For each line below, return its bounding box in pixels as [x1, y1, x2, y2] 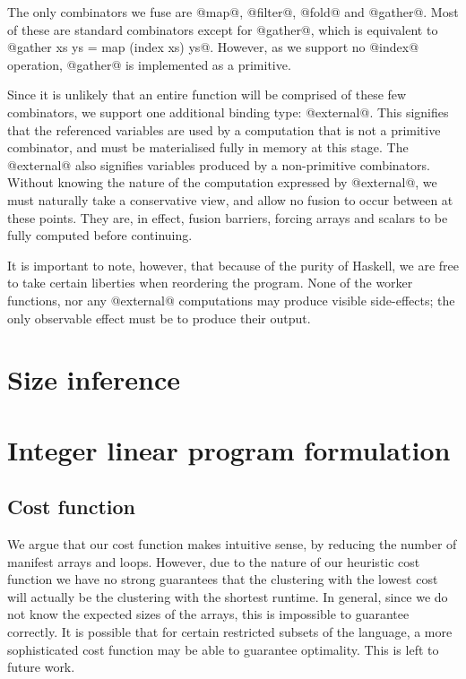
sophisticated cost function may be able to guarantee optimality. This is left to [7, 640, 439, 658]
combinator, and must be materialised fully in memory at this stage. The [7, 138, 409, 157]
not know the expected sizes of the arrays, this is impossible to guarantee [7, 605, 410, 623]
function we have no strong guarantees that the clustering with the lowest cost [7, 570, 438, 589]
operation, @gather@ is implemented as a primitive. [7, 55, 291, 73]
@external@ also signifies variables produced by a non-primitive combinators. [7, 155, 430, 174]
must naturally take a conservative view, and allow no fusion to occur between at [7, 190, 453, 209]
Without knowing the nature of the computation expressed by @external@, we [7, 173, 437, 192]
